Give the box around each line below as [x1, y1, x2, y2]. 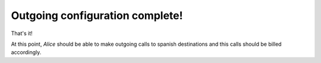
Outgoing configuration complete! [11, 9, 183, 22]
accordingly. [11, 49, 42, 56]
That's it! [11, 30, 33, 37]
